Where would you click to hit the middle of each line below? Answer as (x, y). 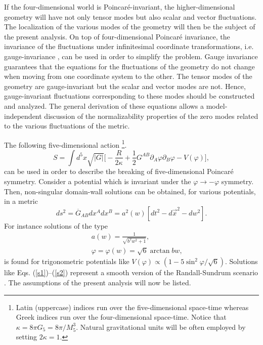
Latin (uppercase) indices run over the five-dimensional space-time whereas (132, 307)
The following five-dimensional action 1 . (65, 144)
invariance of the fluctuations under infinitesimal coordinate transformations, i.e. (129, 46)
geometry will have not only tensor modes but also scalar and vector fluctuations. (130, 16)
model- (217, 105)
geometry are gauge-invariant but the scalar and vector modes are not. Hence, (125, 86)
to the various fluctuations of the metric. (67, 126)
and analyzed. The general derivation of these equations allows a (104, 105)
